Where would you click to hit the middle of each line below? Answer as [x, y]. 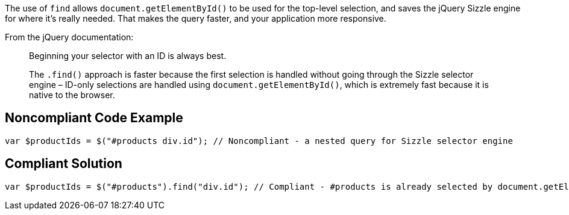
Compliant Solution [64, 164]
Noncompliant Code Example [94, 118]
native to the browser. [72, 95]
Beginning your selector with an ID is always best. [128, 56]
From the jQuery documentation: [69, 37]
